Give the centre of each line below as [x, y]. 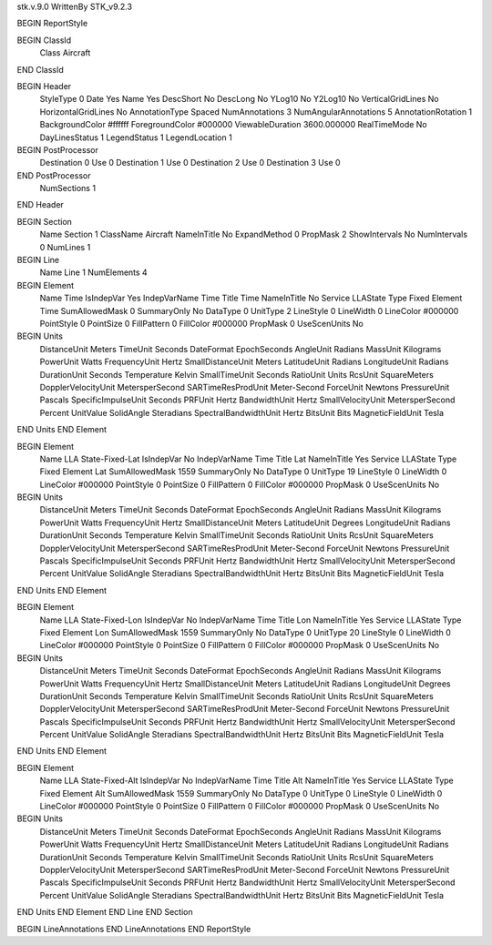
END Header [40, 205]
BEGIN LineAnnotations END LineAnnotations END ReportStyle [134, 929]
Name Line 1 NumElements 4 [93, 272]
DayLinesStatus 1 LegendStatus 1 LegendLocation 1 [136, 137]
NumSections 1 [67, 188]
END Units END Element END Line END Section [105, 912]
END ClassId [40, 69]
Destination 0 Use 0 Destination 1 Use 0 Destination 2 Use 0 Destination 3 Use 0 [190, 163]
